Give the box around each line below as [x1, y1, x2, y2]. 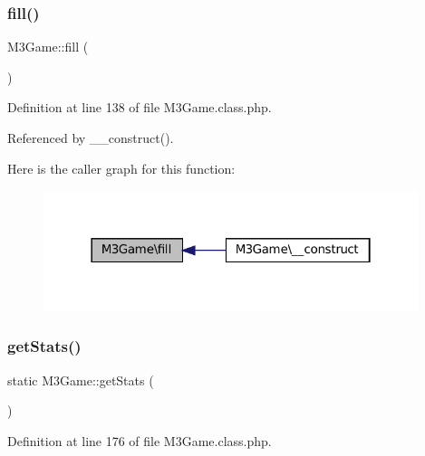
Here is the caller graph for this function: [7, 158, 236, 177]
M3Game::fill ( [7, 37, 89, 56]
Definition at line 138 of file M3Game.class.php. [7, 98, 272, 117]
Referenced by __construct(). [7, 128, 174, 147]
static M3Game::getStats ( [7, 370, 154, 389]
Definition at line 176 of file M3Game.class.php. [7, 431, 272, 450]
